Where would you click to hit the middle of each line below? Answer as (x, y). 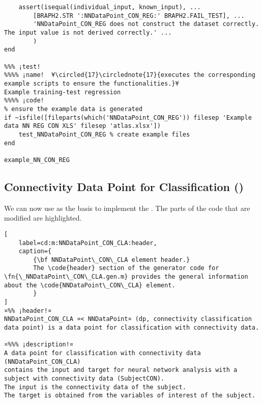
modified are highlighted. (43, 218)
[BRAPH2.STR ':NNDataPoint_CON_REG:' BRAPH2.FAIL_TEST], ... (139, 16)
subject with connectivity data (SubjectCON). (84, 379)
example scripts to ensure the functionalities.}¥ (92, 83)
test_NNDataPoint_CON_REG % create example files (104, 134)
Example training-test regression (63, 92)
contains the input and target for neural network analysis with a (121, 370)
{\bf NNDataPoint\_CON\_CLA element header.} (112, 260)
